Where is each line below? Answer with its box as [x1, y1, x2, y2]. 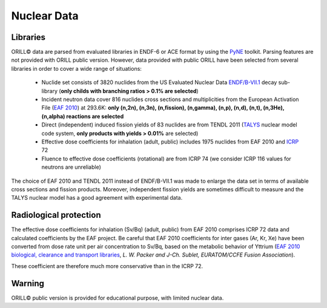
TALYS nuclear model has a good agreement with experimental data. [11, 194, 183, 202]
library [41, 87, 58, 94]
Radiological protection [11, 210, 101, 220]
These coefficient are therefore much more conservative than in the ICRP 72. [11, 262, 203, 269]
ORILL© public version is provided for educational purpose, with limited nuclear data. [11, 294, 224, 301]
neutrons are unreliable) [41, 163, 101, 171]
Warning [11, 278, 45, 289]
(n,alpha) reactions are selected [41, 113, 124, 120]
